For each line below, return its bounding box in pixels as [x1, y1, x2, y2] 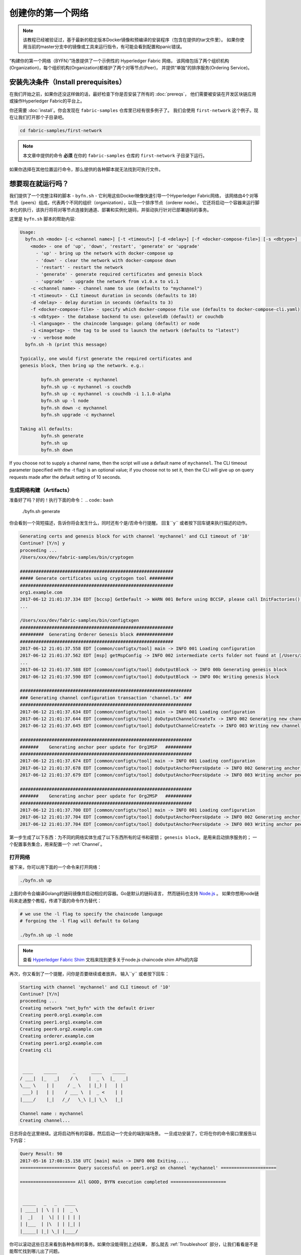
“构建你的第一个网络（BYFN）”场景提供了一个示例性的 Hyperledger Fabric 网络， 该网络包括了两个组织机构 [9, 58, 229, 64]
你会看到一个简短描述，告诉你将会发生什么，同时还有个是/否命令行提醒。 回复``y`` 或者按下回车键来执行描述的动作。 [9, 520, 250, 526]
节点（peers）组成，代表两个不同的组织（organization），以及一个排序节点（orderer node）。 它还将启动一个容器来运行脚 [9, 200, 260, 206]
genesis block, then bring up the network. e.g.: [20, 363, 144, 368]
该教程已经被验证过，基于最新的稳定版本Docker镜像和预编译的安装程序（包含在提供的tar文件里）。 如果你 [23, 37, 240, 43]
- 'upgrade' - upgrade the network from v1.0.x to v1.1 [36, 279, 179, 284]
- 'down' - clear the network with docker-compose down [36, 258, 176, 263]
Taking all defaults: [20, 426, 73, 432]
